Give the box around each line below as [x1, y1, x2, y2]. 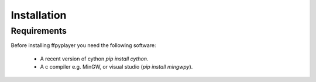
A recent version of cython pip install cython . [40, 55, 149, 62]
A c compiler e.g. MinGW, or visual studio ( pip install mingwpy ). [40, 63, 193, 70]
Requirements [11, 26, 67, 36]
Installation [11, 9, 67, 22]
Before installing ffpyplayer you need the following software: [11, 42, 156, 49]
